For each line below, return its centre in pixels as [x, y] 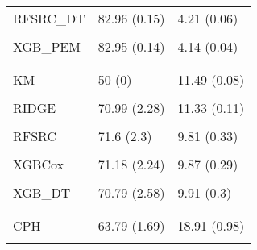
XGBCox [38, 164]
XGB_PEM [47, 46]
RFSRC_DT [49, 18]
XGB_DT [42, 192]
